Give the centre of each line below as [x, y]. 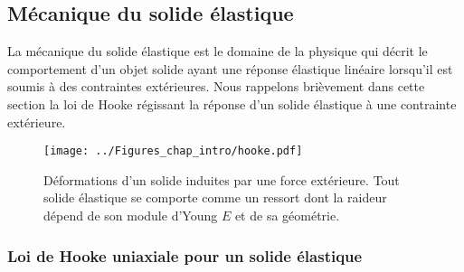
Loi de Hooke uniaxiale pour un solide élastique [185, 255]
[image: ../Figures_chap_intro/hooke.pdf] [173, 151]
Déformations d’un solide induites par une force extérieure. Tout [222, 179]
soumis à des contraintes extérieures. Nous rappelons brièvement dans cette [216, 86]
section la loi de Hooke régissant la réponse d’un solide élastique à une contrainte [232, 103]
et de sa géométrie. [287, 216]
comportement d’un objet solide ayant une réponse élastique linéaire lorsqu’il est [230, 68]
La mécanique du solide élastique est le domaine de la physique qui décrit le [218, 51]
